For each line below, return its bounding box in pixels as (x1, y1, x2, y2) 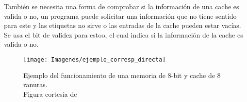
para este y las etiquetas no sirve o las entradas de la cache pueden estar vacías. (4, 20, 241, 30)
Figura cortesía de (23, 89, 77, 99)
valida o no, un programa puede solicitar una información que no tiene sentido (4, 11, 237, 21)
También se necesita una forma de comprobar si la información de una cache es (4, 1, 239, 11)
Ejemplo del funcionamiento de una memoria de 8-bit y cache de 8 (23, 70, 221, 80)
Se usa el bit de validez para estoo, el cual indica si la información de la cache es (4, 29, 243, 39)
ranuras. (23, 79, 48, 89)
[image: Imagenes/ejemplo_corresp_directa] (23, 56, 166, 63)
